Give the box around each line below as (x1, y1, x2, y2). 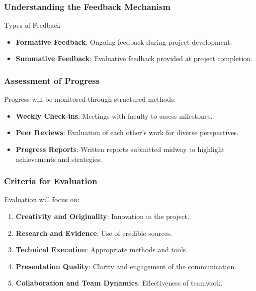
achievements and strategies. (15, 153, 102, 164)
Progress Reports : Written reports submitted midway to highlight (15, 144, 225, 154)
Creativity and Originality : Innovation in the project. (15, 211, 189, 221)
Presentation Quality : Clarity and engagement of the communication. (15, 261, 237, 271)
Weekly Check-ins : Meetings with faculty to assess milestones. (15, 110, 213, 121)
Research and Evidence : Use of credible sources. (15, 227, 172, 238)
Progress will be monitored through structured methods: (4, 94, 176, 104)
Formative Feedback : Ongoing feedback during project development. (15, 36, 232, 47)
